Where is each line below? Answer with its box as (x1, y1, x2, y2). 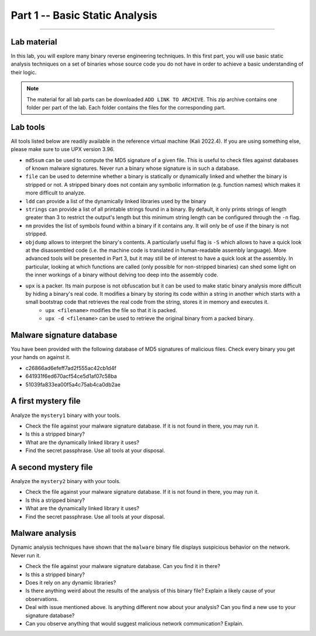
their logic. (11, 69, 37, 76)
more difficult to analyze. (25, 189, 86, 196)
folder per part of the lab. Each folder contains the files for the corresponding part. (26, 104, 226, 111)
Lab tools (11, 122, 45, 132)
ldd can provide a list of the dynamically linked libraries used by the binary (25, 197, 207, 204)
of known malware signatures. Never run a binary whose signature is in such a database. (25, 165, 240, 172)
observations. (25, 595, 59, 603)
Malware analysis (11, 528, 77, 538)
